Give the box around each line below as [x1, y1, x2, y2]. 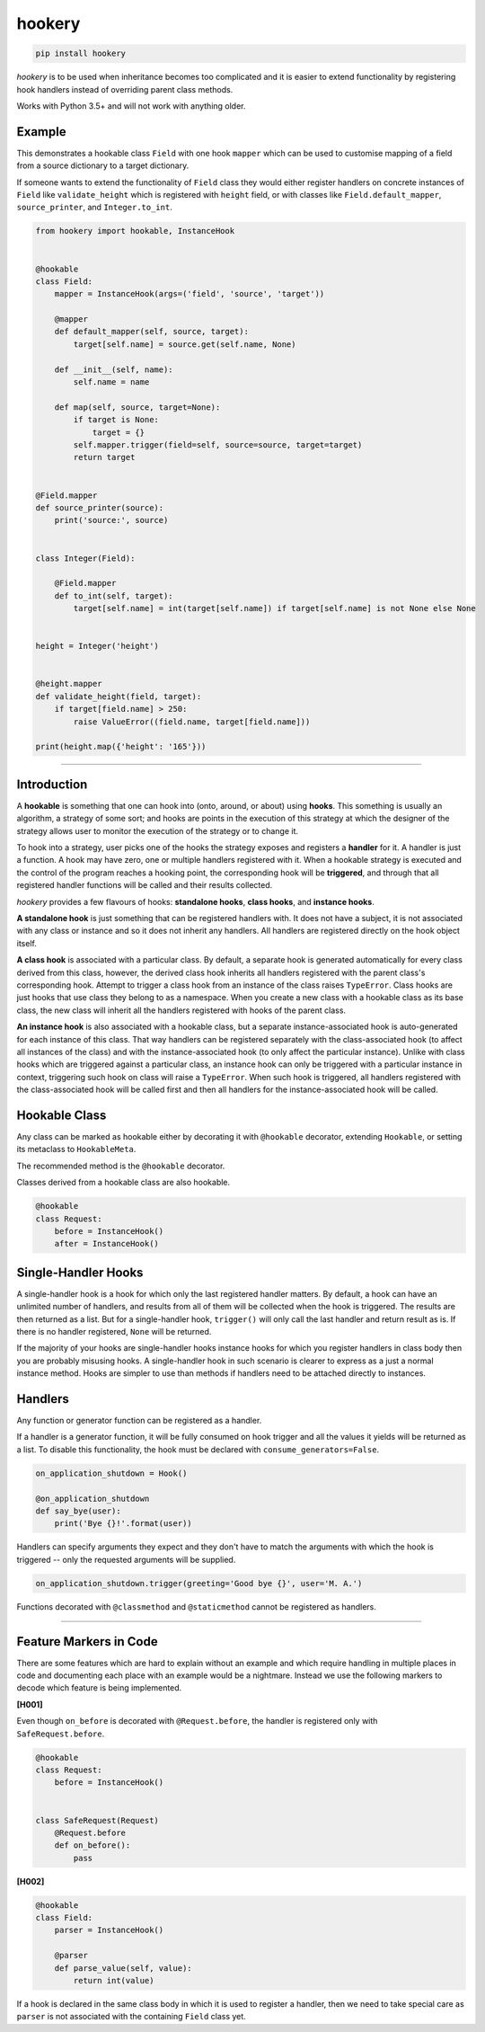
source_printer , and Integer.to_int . [16, 202, 172, 213]
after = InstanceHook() [54, 1238, 159, 1249]
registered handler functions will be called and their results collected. [16, 880, 273, 891]
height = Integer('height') [35, 641, 159, 652]
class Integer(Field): [35, 553, 136, 563]
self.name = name [73, 377, 150, 387]
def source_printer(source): [35, 502, 164, 512]
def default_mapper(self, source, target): [54, 326, 249, 337]
